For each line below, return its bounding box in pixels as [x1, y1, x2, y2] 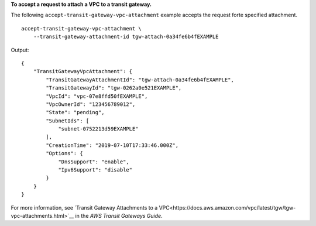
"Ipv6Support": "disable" [58, 167, 133, 173]
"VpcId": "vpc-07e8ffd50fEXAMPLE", [46, 93, 148, 100]
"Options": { [46, 150, 83, 157]
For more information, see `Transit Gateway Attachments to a [11, 204, 158, 211]
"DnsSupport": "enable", [58, 158, 130, 165]
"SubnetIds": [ [46, 117, 90, 124]
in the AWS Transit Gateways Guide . [75, 212, 163, 219]
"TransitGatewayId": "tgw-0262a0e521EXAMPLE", [46, 85, 182, 91]
